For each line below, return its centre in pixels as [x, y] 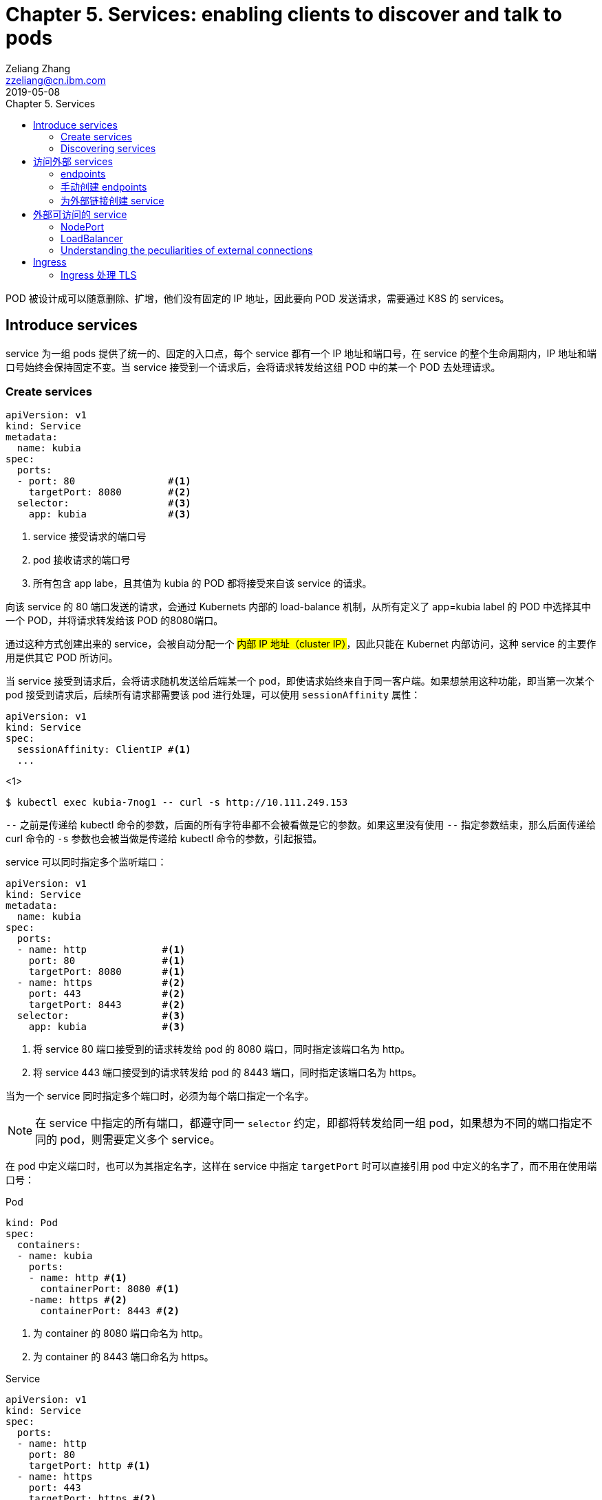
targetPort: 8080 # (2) [110, 492]
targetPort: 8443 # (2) [107, 1005]
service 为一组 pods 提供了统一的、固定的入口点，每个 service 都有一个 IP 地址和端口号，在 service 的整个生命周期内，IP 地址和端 [301, 353]
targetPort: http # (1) [89, 1466]
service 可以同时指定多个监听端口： [86, 862]
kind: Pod [32, 1223]
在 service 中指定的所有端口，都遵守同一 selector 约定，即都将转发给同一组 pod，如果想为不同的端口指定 [308, 1123]
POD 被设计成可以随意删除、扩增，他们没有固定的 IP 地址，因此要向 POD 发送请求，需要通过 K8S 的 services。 [258, 298]
